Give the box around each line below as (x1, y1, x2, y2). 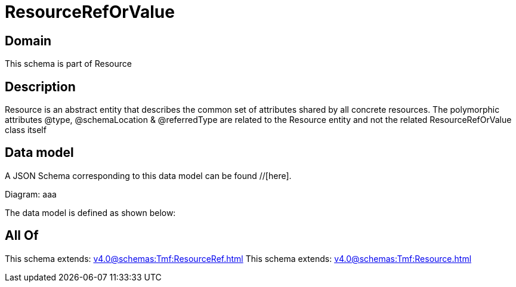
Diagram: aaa (5, 189, 57, 199)
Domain (5, 33, 52, 48)
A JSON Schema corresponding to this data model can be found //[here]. (5, 170, 292, 181)
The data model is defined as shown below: (5, 207, 176, 218)
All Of (5, 228, 39, 243)
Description (5, 79, 76, 94)
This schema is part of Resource (5, 58, 132, 69)
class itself (5, 125, 47, 135)
